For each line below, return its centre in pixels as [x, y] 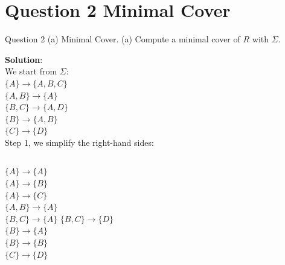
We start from [31, 71]
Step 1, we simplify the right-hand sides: [79, 142]
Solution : [24, 59]
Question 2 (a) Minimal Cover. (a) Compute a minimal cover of [123, 39]
